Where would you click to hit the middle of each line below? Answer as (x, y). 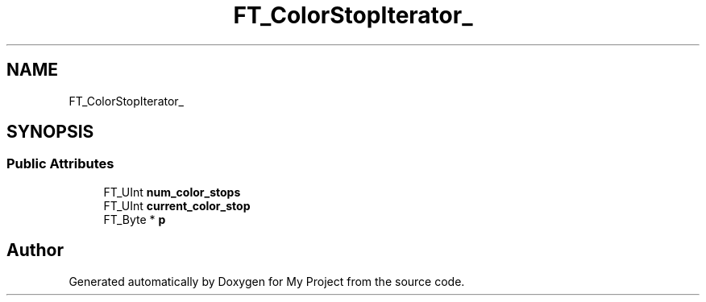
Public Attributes (60, 164)
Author (35, 250)
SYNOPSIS (50, 132)
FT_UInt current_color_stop (177, 205)
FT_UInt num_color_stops (172, 192)
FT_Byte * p (135, 219)
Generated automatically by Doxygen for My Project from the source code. (267, 281)
